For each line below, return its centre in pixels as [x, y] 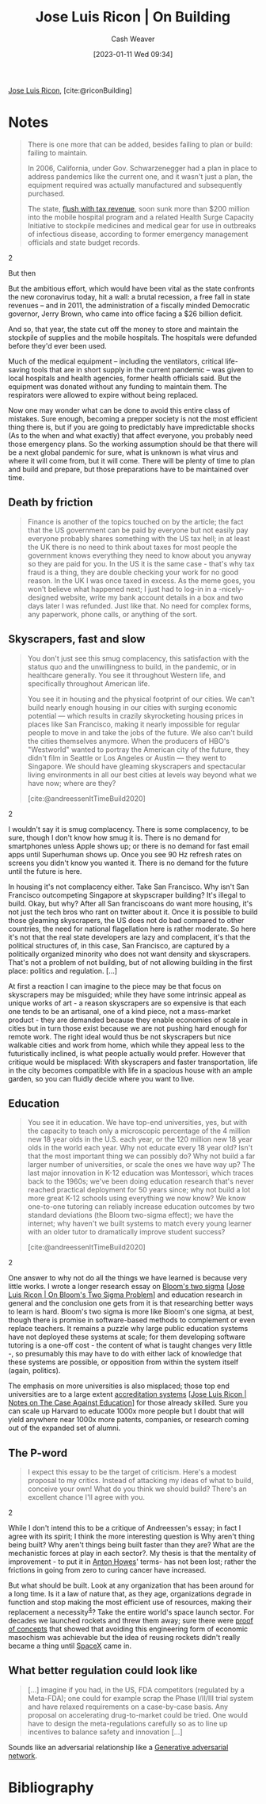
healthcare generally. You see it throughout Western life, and [126, 675]
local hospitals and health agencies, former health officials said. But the [125, 378]
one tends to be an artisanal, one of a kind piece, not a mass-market [120, 1011]
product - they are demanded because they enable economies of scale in [128, 1020]
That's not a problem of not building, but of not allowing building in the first [130, 962]
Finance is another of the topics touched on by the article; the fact [135, 521]
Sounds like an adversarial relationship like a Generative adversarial [118, 1747]
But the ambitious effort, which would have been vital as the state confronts [131, 288]
